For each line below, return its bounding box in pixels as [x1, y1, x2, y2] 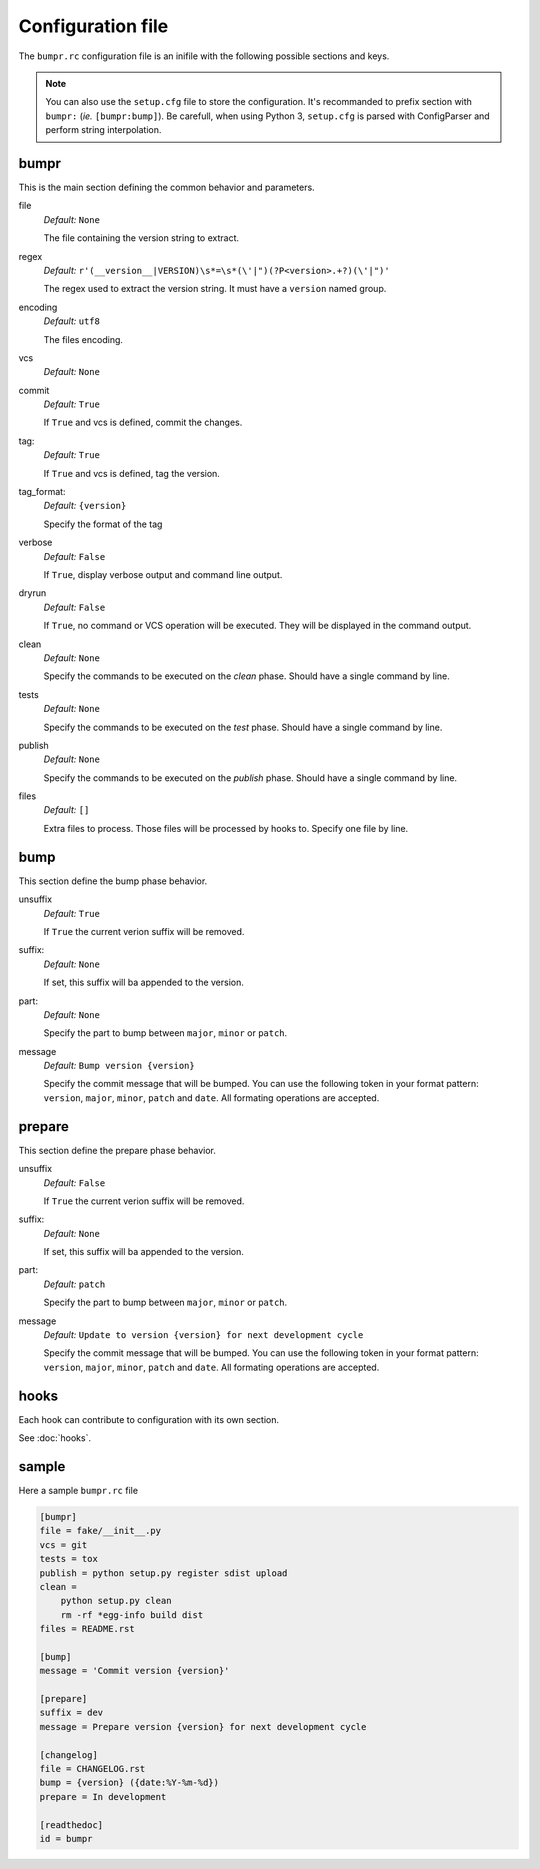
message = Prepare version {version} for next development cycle [39, 1721, 367, 1732]
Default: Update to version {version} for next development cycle [43, 1329, 364, 1341]
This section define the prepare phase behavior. [18, 1144, 217, 1156]
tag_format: [18, 486, 66, 498]
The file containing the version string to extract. [43, 232, 240, 244]
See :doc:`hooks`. [18, 1432, 92, 1444]
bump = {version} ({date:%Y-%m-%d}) [39, 1777, 220, 1789]
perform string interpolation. [45, 124, 162, 136]
